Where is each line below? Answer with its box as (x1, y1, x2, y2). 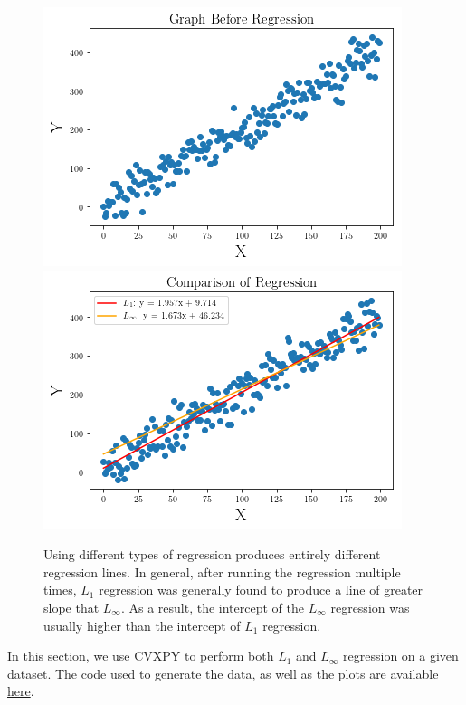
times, (43, 580, 77, 599)
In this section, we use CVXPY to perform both (7, 646, 274, 665)
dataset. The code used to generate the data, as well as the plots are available (7, 663, 439, 682)
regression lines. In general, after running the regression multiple (43, 562, 401, 581)
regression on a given (343, 646, 459, 665)
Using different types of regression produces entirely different (43, 545, 381, 564)
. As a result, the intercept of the (120, 597, 304, 616)
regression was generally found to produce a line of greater (99, 580, 423, 599)
